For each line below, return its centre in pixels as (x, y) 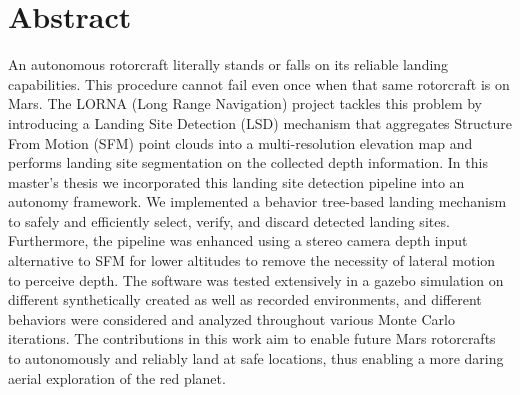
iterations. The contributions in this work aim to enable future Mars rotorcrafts (252, 338)
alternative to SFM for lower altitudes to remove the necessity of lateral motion (252, 260)
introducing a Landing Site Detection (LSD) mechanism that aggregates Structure (260, 122)
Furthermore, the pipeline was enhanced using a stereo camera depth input (238, 240)
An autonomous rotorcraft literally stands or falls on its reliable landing (228, 64)
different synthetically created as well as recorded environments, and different (245, 299)
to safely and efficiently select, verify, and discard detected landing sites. (229, 220)
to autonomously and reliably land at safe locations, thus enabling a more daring (256, 358)
